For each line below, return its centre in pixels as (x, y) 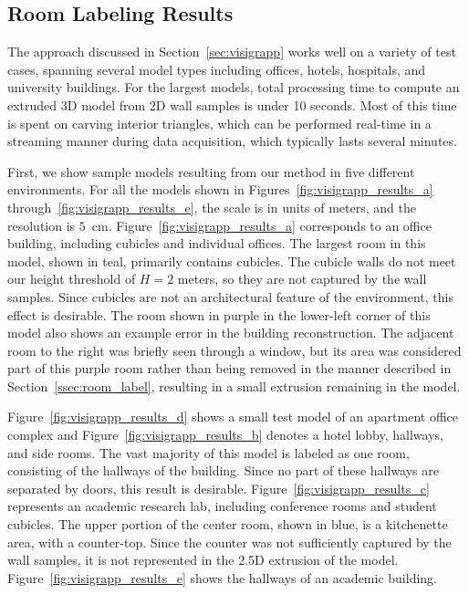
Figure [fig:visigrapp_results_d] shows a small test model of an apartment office (233, 417)
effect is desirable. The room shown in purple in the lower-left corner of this (219, 314)
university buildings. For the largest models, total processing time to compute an (234, 87)
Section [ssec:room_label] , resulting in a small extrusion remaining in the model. (234, 386)
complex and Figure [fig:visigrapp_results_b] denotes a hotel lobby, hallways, (225, 435)
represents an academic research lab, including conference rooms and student (222, 506)
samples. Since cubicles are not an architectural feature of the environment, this (230, 296)
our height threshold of (72, 279)
